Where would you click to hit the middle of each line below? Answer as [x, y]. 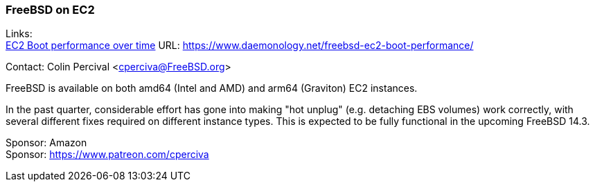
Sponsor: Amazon [46, 143]
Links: [19, 34]
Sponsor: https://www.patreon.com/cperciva [107, 155]
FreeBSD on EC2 [50, 10]
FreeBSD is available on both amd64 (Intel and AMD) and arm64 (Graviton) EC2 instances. [212, 88]
